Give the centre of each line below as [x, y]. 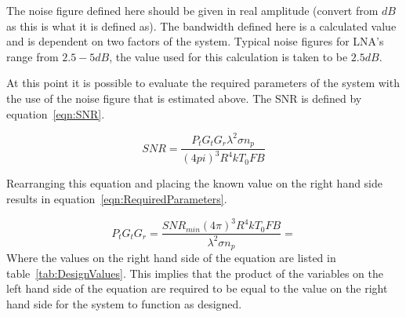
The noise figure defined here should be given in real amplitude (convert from [192, 10]
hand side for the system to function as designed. [124, 303]
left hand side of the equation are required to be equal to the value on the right [197, 288]
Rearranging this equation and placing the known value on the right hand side [195, 183]
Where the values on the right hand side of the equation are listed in [171, 258]
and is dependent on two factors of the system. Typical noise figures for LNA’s [195, 41]
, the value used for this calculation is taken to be [228, 56]
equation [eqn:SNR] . [56, 113]
